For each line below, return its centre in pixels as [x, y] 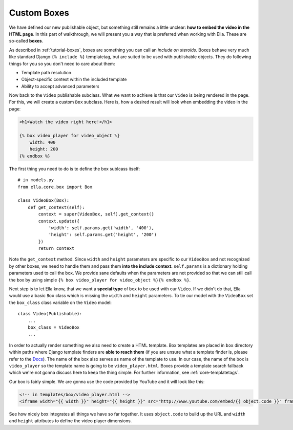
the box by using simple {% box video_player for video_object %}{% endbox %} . [100, 280]
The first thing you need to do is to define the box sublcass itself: [74, 169]
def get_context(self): [56, 207]
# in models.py [36, 180]
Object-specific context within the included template [74, 79]
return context [56, 248]
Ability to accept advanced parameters [60, 86]
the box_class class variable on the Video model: [60, 302]
